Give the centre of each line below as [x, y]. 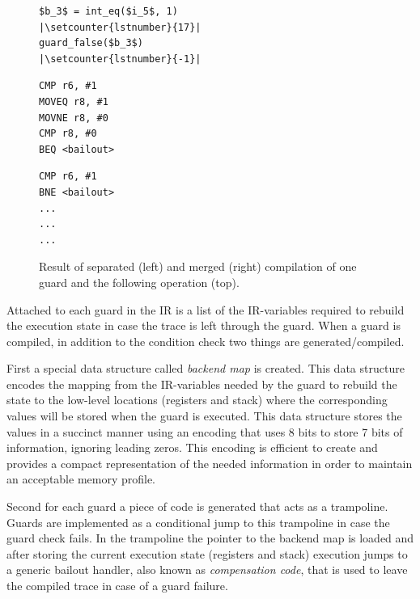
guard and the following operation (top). [139, 282]
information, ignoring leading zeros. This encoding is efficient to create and [192, 447]
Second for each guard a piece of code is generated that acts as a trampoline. [197, 506]
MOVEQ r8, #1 [74, 101]
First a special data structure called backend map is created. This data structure [206, 368]
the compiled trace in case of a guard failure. [117, 585]
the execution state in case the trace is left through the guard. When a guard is [204, 325]
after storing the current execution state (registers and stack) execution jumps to [207, 553]
